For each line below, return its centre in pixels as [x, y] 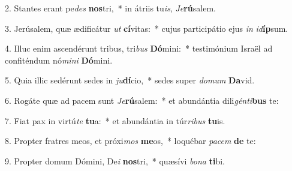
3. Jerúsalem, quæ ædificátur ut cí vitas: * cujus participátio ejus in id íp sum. [147, 28]
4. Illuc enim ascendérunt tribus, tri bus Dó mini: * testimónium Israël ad [139, 48]
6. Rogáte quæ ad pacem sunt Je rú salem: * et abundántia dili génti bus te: [142, 100]
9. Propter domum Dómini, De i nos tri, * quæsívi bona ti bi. [115, 160]
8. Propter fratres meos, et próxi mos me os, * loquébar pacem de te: [130, 141]
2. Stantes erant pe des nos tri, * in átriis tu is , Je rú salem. [110, 8]
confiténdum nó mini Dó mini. [59, 60]
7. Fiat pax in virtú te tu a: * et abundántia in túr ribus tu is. [115, 120]
